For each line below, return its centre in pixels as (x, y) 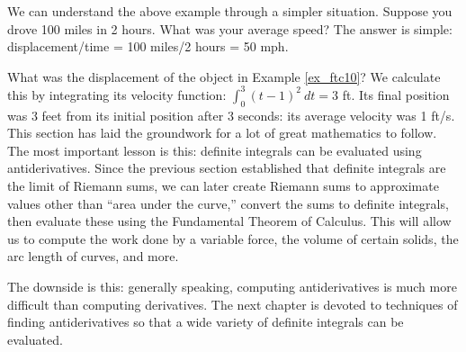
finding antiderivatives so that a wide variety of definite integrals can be (206, 322)
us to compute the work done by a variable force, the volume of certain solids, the (233, 238)
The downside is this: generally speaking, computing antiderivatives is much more (232, 287)
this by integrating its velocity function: (117, 94)
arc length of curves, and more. (93, 256)
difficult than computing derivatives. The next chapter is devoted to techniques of (233, 304)
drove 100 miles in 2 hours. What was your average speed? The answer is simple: (230, 28)
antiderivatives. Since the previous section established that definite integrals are (227, 168)
